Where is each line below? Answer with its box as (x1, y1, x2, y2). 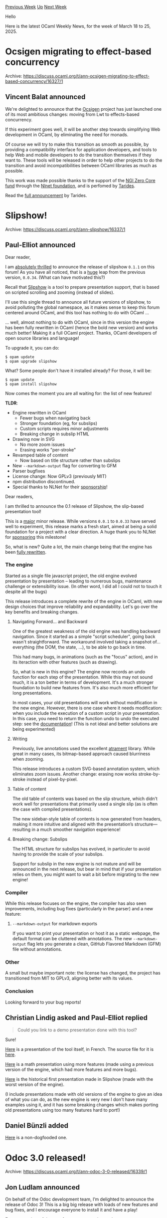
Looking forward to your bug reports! (5, 999, 81, 1005)
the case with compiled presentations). (12, 806, 93, 812)
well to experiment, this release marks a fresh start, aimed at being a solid (5, 523, 157, 529)
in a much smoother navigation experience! (31, 826, 121, 832)
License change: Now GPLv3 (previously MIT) (12, 473, 107, 479)
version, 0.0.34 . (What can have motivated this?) (5, 274, 106, 280)
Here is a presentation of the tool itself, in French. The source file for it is (5, 1046, 154, 1052)
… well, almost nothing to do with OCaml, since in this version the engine (5, 319, 155, 325)
